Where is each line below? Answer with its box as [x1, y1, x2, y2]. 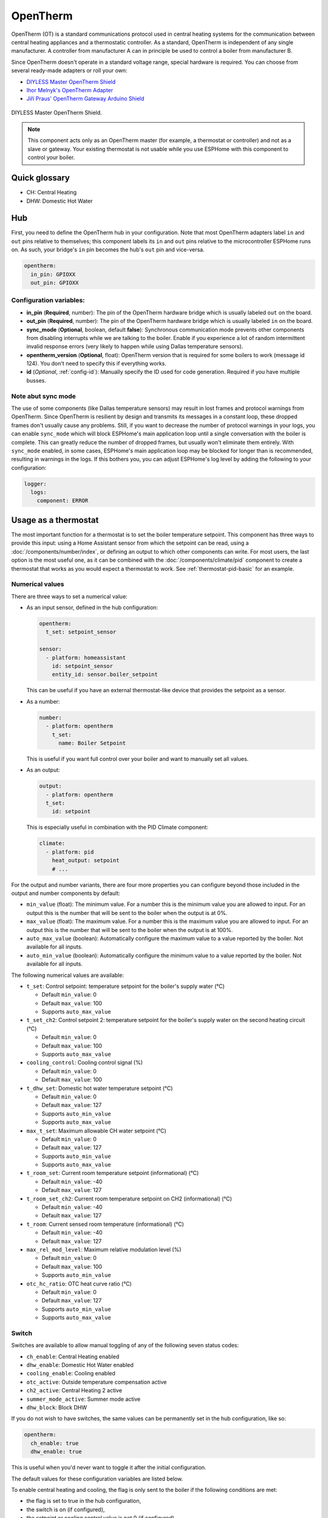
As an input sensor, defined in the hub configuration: [26, 604, 158, 611]
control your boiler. [27, 154, 75, 161]
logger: [24, 480, 47, 487]
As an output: [26, 766, 60, 774]
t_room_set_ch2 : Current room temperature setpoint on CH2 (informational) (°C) [26, 1195, 232, 1202]
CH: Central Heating [26, 189, 77, 196]
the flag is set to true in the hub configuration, [26, 1497, 142, 1505]
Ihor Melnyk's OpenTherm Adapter [26, 86, 114, 94]
